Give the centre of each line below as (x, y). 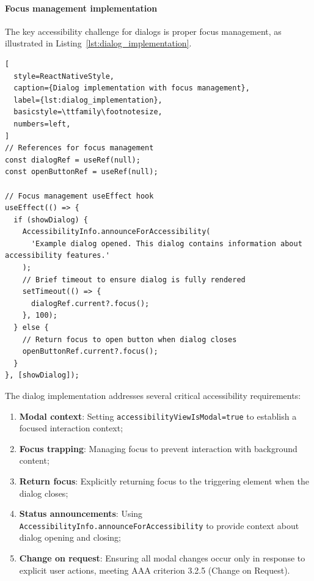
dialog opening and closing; (70, 537)
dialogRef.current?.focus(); (90, 303)
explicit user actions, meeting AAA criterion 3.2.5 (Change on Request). (155, 570)
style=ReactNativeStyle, (64, 76)
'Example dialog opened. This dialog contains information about (166, 243)
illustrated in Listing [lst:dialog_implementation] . (98, 43)
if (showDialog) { (51, 220)
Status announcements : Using (81, 513)
